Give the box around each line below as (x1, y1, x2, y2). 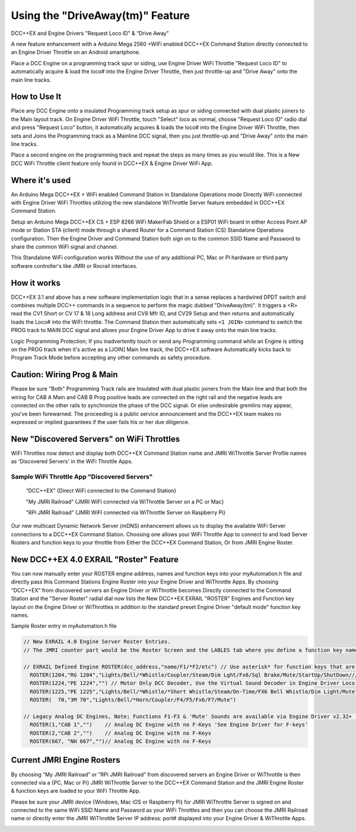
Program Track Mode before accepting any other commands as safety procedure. (11, 354, 211, 361)
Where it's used (11, 175, 71, 185)
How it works (11, 278, 61, 288)
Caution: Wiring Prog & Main (11, 369, 118, 380)
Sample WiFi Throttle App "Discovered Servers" (11, 472, 153, 480)
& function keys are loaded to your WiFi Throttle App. (11, 788, 141, 795)
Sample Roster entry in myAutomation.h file (11, 623, 117, 630)
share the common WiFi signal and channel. (11, 243, 118, 250)
